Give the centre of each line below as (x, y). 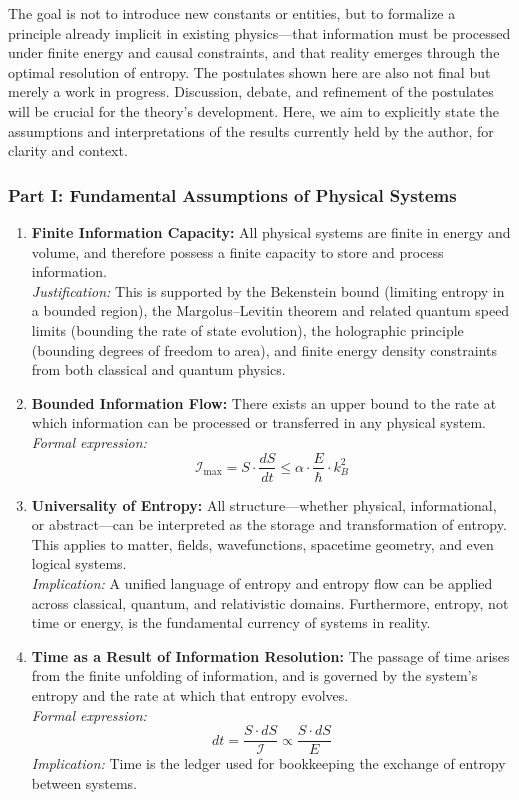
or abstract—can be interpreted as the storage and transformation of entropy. (269, 524)
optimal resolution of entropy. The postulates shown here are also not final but (249, 71)
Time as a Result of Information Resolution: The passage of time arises (270, 655)
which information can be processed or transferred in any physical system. (258, 422)
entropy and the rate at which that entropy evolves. (190, 694)
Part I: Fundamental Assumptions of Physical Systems (232, 194)
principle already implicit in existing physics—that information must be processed (259, 32)
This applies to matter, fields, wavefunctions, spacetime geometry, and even (262, 543)
